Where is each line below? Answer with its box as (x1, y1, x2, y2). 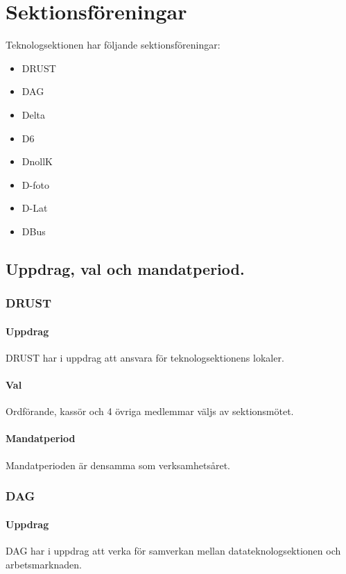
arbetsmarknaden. (6, 557, 82, 571)
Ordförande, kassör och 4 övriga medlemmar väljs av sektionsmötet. (6, 404, 294, 419)
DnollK (21, 154, 53, 169)
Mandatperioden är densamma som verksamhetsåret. (6, 457, 231, 472)
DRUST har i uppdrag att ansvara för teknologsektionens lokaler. (6, 350, 284, 364)
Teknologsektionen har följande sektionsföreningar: (6, 37, 220, 52)
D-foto (21, 177, 49, 192)
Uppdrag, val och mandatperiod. (6, 258, 245, 279)
